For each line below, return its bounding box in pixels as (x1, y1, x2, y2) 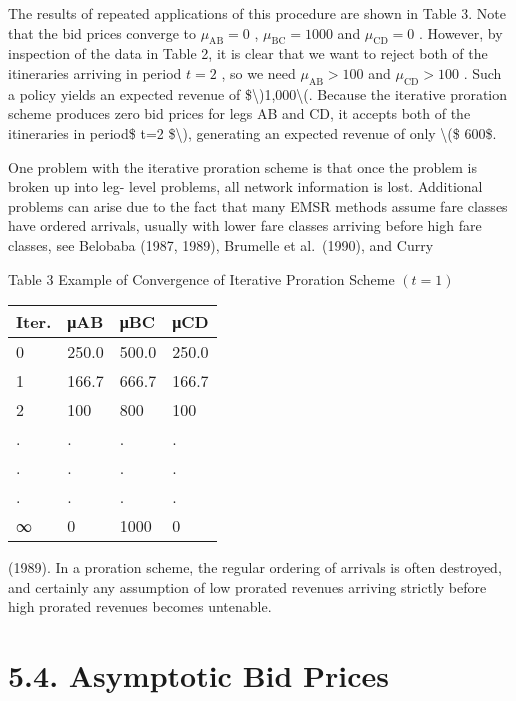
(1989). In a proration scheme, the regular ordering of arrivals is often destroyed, (8, 557, 502, 578)
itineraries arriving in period (8, 62, 182, 83)
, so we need (221, 62, 296, 83)
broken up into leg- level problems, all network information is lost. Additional (8, 176, 483, 197)
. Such (463, 62, 502, 83)
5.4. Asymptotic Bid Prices (8, 655, 390, 696)
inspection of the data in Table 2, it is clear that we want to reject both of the (8, 43, 488, 64)
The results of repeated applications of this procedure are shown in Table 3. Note (8, 3, 506, 23)
